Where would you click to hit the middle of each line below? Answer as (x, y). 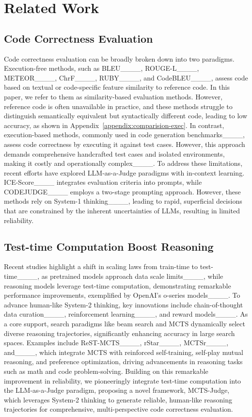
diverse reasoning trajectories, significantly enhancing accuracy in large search (119, 333)
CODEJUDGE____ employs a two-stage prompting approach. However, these (122, 191)
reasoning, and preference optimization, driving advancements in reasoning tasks (123, 361)
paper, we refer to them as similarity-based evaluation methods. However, (113, 96)
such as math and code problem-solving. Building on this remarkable (106, 371)
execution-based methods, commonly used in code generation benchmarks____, (124, 135)
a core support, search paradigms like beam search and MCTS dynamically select (125, 324)
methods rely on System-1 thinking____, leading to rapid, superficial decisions (123, 201)
